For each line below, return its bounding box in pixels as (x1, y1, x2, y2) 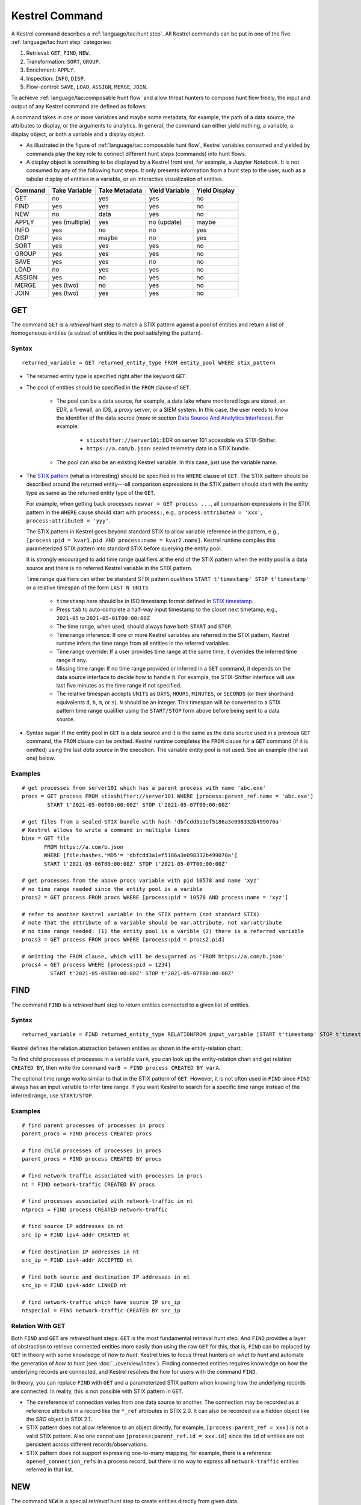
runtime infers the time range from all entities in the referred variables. (56, 639, 230, 647)
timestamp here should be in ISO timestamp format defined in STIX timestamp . (56, 598, 254, 605)
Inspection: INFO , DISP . (26, 75, 85, 82)
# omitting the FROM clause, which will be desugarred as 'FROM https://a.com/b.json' (22, 953, 285, 960)
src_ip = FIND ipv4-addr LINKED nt (22, 1282, 127, 1289)
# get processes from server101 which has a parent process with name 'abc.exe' (22, 784, 267, 792)
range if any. (56, 656, 87, 663)
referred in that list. (26, 1466, 73, 1473)
